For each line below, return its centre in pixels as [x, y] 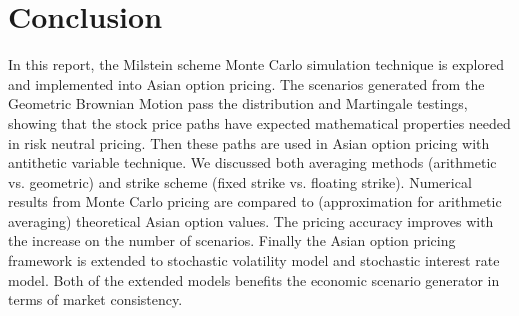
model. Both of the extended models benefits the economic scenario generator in [254, 279]
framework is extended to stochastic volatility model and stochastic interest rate [254, 260]
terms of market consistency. [95, 299]
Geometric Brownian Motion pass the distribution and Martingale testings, [238, 103]
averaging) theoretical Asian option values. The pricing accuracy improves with [251, 220]
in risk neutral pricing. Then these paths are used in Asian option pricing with [249, 142]
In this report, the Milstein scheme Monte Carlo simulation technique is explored [256, 64]
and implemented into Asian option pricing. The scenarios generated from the [246, 83]
